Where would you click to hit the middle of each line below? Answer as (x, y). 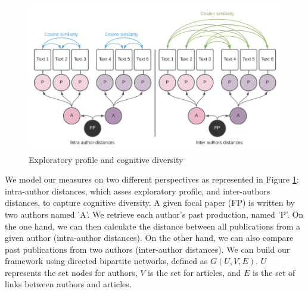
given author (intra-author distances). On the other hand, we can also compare (149, 238)
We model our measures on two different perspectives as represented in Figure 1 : (152, 179)
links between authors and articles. (68, 284)
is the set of (274, 272)
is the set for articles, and (195, 272)
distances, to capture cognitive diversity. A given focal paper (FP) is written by (150, 202)
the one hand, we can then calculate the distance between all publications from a (153, 226)
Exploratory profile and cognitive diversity (106, 159)
